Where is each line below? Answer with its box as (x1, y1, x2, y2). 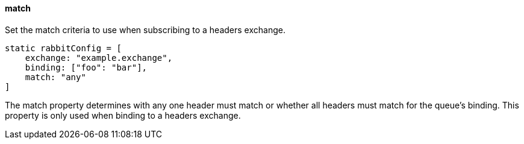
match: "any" (25, 72, 86, 82)
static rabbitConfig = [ (5, 43, 122, 53)
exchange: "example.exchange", (25, 52, 173, 63)
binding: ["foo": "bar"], (25, 62, 148, 72)
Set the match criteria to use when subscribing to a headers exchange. (5, 24, 285, 35)
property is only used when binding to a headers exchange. (5, 110, 241, 121)
